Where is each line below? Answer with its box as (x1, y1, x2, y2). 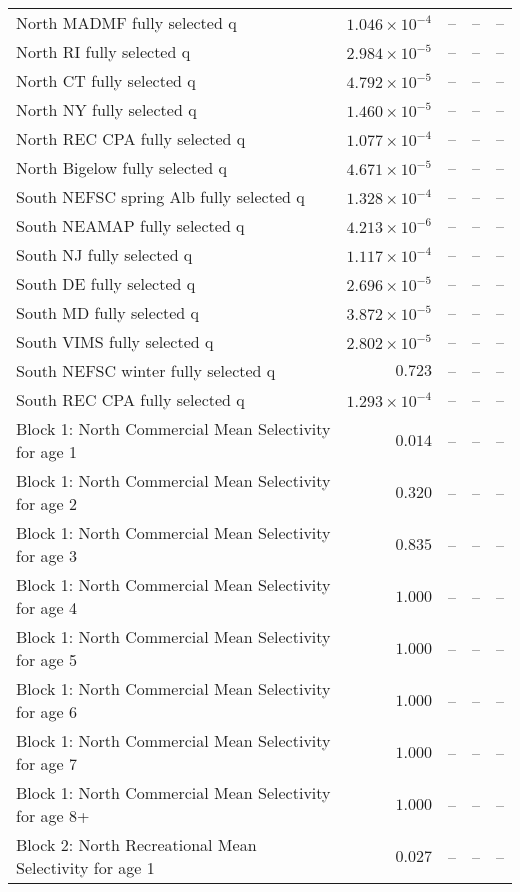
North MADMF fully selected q (16, 11, 237, 34)
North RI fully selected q (16, 40, 191, 63)
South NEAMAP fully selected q (16, 214, 245, 237)
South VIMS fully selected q (16, 330, 214, 353)
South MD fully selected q (16, 301, 199, 324)
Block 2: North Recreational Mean (16, 833, 257, 856)
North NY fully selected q (16, 98, 197, 121)
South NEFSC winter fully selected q (16, 359, 276, 382)
